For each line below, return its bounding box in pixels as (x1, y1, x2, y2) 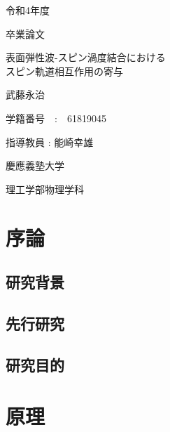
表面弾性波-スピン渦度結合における (6, 50, 166, 65)
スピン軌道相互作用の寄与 (6, 63, 123, 78)
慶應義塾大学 (6, 158, 64, 173)
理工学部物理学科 (6, 181, 84, 196)
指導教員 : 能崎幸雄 (6, 134, 94, 149)
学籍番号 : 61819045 (6, 110, 106, 125)
